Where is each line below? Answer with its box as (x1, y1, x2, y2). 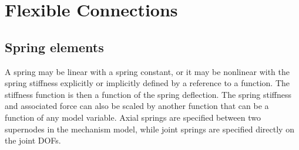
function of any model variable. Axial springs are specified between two (5, 111, 261, 123)
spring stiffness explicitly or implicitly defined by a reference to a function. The (5, 77, 290, 89)
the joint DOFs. (5, 134, 61, 146)
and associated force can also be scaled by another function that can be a (5, 100, 269, 112)
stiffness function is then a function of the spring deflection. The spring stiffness (5, 88, 292, 100)
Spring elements (5, 37, 104, 56)
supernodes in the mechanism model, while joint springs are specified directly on (5, 122, 294, 135)
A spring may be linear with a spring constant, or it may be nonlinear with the (5, 65, 290, 77)
